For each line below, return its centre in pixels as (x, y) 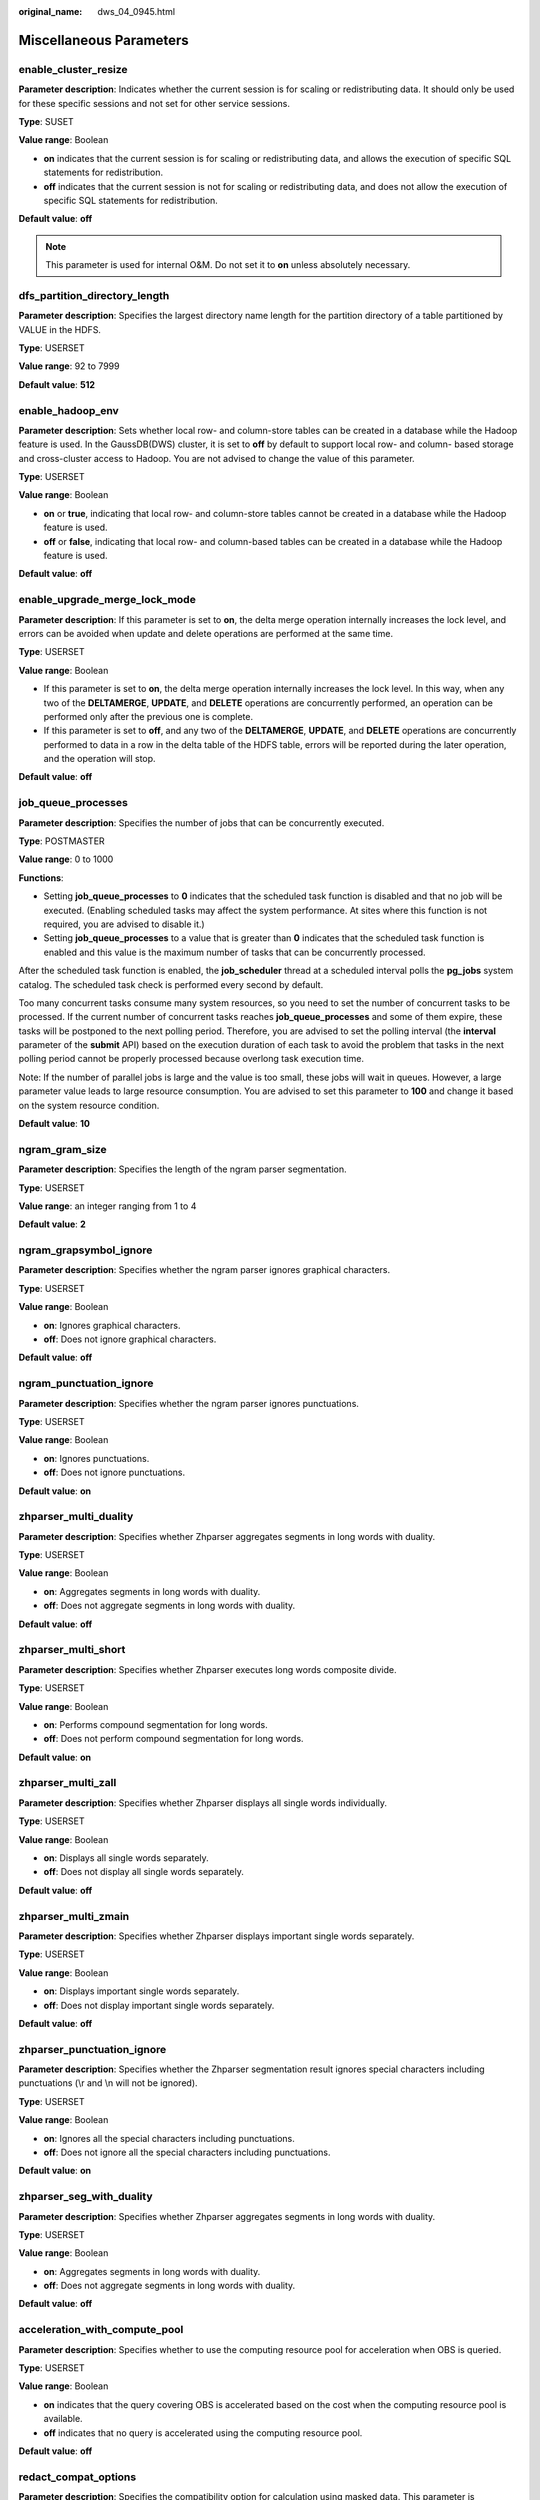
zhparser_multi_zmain (74, 1916)
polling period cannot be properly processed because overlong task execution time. (191, 1059)
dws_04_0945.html (136, 11)
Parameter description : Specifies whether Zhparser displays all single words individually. (203, 1802)
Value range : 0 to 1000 (66, 859)
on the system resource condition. (89, 1105)
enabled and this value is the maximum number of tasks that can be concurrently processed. (234, 952)
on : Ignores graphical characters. (112, 1325)
